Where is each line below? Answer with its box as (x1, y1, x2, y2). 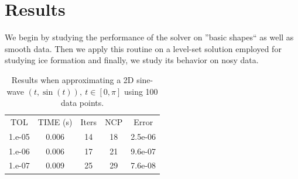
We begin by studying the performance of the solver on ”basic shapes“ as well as (5, 31, 294, 43)
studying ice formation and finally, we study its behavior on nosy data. (5, 54, 259, 66)
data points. (60, 97, 104, 109)
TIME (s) (37, 115, 73, 128)
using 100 (124, 85, 158, 97)
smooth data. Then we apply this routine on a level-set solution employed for (5, 42, 282, 54)
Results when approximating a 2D (11, 73, 134, 85)
